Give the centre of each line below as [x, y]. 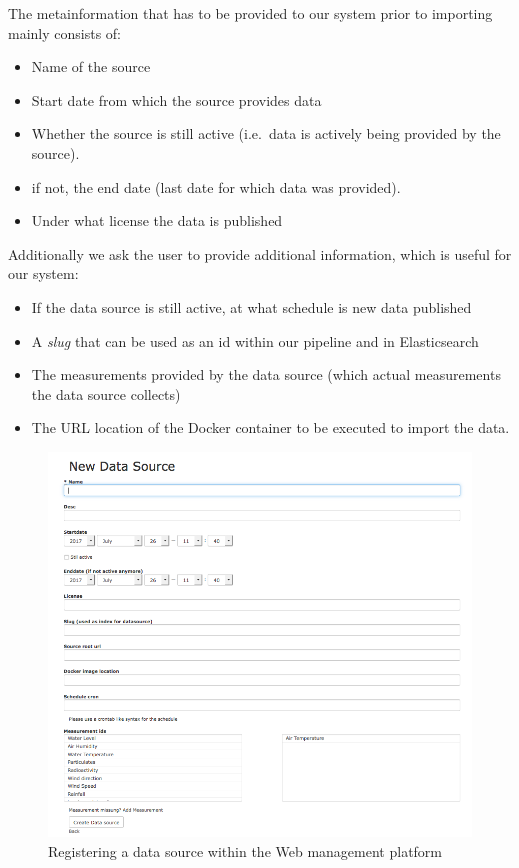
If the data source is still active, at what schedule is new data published [251, 306]
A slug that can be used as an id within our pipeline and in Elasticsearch [255, 340]
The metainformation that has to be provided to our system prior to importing [250, 13]
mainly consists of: [65, 32]
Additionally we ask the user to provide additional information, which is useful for [260, 253]
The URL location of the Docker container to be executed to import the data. [270, 427]
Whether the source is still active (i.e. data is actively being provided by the [266, 133]
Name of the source [91, 66]
